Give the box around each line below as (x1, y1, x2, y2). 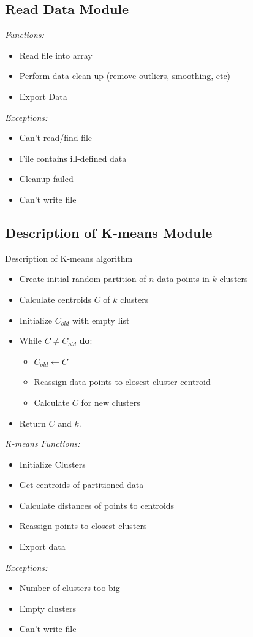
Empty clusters (19, 601, 76, 614)
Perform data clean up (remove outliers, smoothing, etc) (19, 69, 231, 82)
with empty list (72, 313, 130, 326)
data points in (157, 272, 210, 285)
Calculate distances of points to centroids (19, 498, 175, 511)
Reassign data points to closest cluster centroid (34, 375, 211, 388)
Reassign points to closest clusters (19, 519, 147, 532)
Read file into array (19, 48, 93, 61)
